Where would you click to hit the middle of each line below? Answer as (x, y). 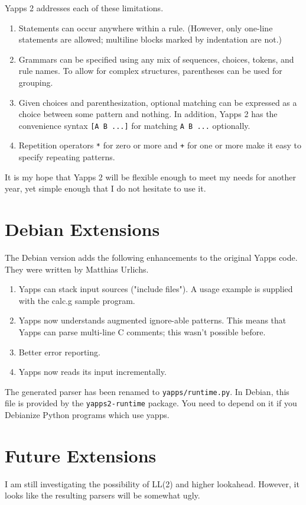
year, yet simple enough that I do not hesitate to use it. (105, 188)
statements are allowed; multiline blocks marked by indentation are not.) (150, 39)
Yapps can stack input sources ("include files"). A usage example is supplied (156, 289)
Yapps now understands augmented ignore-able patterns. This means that (152, 320)
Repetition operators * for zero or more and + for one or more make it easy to (160, 145)
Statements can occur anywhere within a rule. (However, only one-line (146, 27)
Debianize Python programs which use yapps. (87, 415)
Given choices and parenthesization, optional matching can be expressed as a (158, 102)
